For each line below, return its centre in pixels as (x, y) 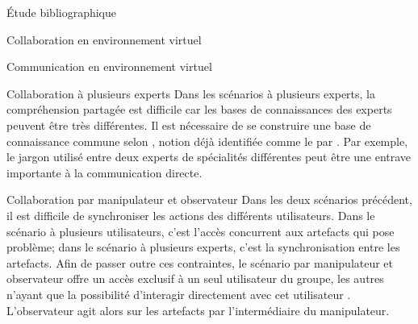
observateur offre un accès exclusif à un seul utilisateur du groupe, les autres (195, 278)
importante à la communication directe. (104, 172)
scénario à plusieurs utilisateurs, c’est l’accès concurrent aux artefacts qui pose (201, 231)
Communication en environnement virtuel (109, 66)
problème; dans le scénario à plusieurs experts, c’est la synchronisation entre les (203, 247)
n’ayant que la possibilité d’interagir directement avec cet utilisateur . (179, 294)
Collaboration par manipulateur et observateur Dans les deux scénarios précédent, (209, 199)
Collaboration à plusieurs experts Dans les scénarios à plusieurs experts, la (191, 93)
